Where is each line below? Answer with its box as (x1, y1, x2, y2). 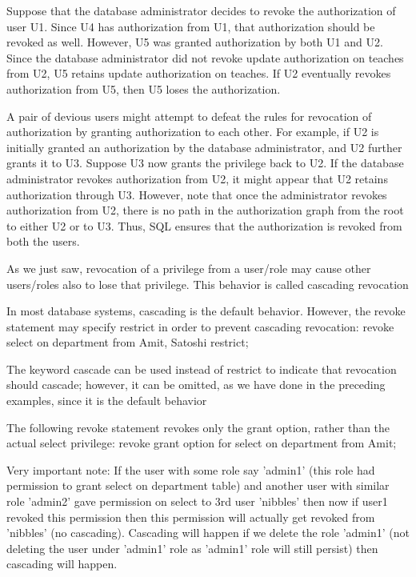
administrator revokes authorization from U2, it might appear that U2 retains (6, 170, 388, 186)
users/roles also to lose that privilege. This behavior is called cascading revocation (6, 275, 409, 292)
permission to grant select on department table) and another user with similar (6, 477, 390, 494)
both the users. (6, 233, 80, 250)
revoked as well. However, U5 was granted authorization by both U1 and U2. (6, 34, 383, 50)
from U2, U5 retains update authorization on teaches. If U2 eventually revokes (6, 65, 391, 82)
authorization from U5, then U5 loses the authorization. (6, 80, 281, 97)
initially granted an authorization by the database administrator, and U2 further (6, 138, 402, 155)
